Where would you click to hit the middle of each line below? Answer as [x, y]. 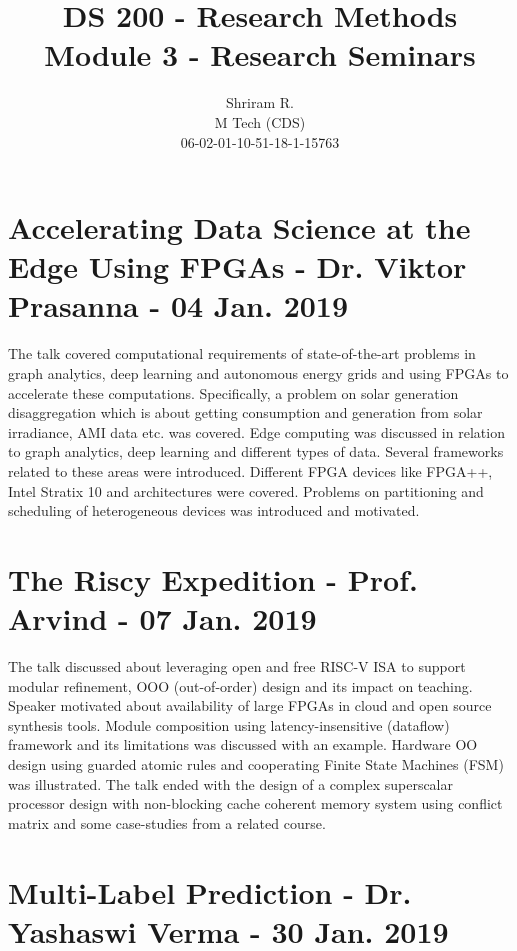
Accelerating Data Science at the [239, 227]
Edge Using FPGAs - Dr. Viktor [237, 266]
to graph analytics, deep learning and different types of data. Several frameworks [256, 451]
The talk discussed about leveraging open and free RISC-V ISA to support [237, 666]
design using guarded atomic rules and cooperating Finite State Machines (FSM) [256, 764]
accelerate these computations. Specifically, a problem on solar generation [233, 392]
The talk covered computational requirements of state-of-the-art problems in [242, 353]
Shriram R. [260, 102]
